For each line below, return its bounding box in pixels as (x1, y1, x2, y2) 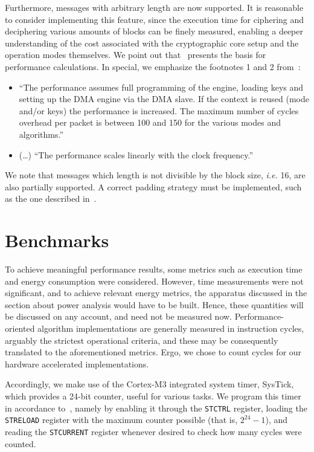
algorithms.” (19, 128, 64, 140)
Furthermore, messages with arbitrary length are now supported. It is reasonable (5, 1, 304, 13)
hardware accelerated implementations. (5, 357, 149, 370)
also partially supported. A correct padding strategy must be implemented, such (5, 180, 302, 193)
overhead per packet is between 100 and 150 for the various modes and (19, 116, 281, 129)
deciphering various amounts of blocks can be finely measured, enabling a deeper (5, 25, 303, 37)
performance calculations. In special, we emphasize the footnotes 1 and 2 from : (5, 60, 301, 73)
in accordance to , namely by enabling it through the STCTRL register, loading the (5, 401, 307, 414)
